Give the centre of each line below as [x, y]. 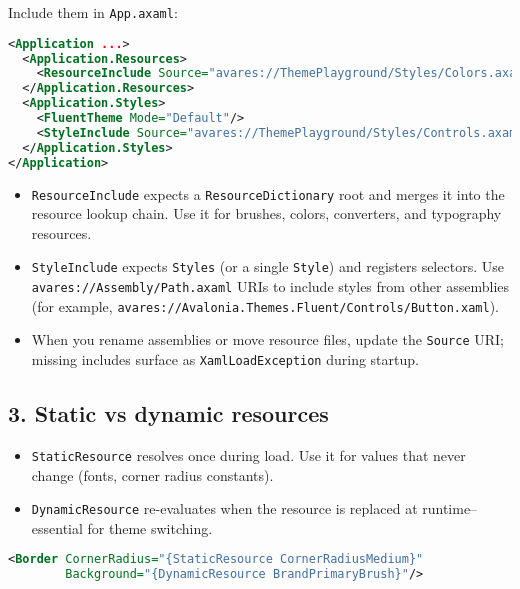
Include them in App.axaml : [93, 12]
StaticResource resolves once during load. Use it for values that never [248, 454]
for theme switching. [150, 527]
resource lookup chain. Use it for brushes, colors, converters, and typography [266, 213]
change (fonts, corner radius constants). [152, 474]
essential [57, 527]
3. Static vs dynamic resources [168, 413]
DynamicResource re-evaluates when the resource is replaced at [224, 508]
